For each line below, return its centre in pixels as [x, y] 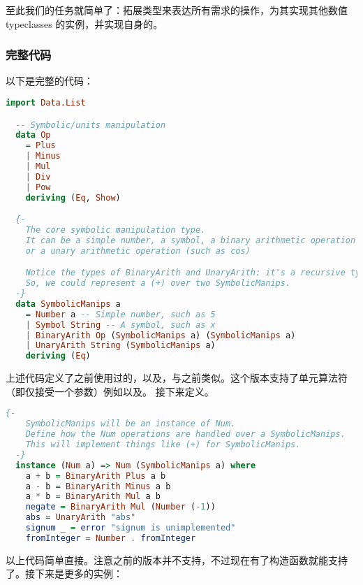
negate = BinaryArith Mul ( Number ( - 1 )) [120, 507]
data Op [33, 135]
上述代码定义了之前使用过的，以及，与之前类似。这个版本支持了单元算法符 [177, 378]
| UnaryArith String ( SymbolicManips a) [120, 346]
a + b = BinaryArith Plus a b [96, 476]
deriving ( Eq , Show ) [73, 197]
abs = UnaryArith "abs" [81, 518]
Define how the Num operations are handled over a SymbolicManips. [185, 434]
